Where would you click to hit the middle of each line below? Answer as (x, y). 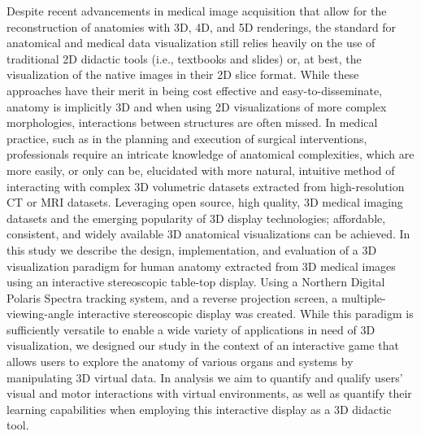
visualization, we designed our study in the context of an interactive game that (203, 345)
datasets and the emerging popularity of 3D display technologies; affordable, (196, 218)
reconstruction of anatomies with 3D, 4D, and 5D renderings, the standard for (202, 26)
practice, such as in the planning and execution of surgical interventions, (187, 138)
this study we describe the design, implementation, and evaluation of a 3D (192, 249)
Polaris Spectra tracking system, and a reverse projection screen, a (172, 297)
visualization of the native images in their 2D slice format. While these (183, 74)
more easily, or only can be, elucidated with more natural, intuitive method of (201, 170)
